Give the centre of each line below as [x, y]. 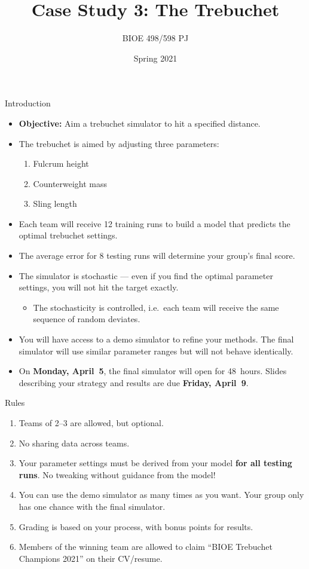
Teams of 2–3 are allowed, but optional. [91, 423]
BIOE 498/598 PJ [155, 38]
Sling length [55, 204]
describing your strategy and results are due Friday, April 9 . [134, 382]
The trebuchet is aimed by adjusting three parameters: [119, 143]
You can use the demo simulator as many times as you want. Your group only [161, 495]
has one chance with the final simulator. [92, 506]
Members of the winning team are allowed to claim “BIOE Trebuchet [146, 547]
